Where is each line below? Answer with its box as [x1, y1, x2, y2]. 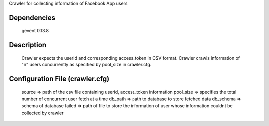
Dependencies [9, 13, 56, 22]
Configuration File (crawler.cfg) [9, 75, 110, 83]
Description [9, 41, 47, 49]
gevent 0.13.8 [21, 28, 49, 34]
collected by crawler [21, 110, 64, 116]
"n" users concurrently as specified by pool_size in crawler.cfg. [21, 62, 152, 68]
